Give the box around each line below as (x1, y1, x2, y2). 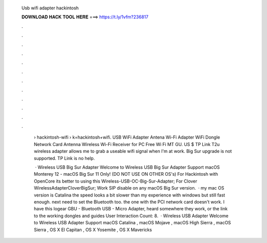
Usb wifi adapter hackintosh (21, 5, 79, 11)
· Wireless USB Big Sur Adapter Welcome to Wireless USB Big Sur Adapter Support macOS (35, 164, 220, 170)
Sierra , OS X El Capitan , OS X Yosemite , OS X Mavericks (34, 227, 152, 233)
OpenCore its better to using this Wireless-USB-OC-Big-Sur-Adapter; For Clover (34, 178, 197, 184)
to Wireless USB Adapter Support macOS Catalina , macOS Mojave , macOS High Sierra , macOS (34, 220, 231, 226)
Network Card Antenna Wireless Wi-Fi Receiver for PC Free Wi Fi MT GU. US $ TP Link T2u (34, 141, 220, 147)
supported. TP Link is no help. (34, 155, 95, 161)
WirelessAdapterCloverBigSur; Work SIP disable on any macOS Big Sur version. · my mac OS (34, 185, 224, 191)
